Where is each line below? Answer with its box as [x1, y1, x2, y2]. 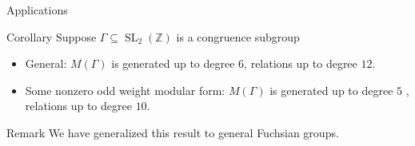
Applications [6, 2, 68, 18]
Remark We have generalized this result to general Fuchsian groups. [6, 124, 339, 140]
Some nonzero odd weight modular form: [25, 81, 225, 98]
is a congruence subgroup [176, 28, 300, 45]
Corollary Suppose [6, 28, 97, 45]
